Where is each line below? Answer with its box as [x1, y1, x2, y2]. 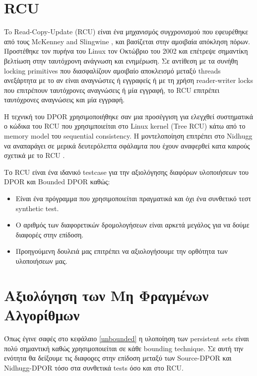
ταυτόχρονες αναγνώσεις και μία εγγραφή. [4, 94, 125, 105]
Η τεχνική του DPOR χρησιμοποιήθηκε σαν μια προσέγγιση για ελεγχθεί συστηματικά [4, 111, 254, 121]
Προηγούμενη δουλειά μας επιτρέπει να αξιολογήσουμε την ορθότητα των [15, 246, 228, 256]
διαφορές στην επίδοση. [15, 229, 84, 239]
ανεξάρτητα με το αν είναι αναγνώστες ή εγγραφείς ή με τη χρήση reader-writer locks [4, 75, 253, 85]
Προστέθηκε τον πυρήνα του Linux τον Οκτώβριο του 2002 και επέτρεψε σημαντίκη [4, 46, 248, 56]
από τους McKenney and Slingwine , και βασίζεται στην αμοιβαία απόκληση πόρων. [4, 36, 250, 46]
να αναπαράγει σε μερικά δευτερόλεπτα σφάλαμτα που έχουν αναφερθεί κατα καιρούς [4, 140, 250, 150]
